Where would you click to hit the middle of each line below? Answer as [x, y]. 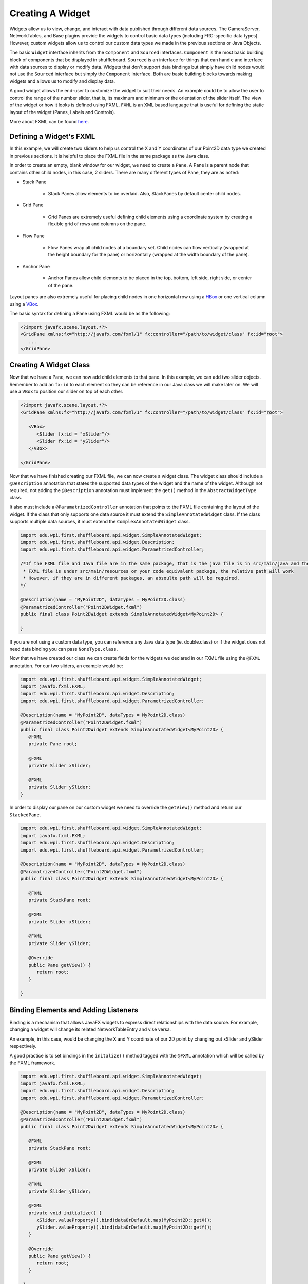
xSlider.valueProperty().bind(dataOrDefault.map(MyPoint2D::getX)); [125, 1220]
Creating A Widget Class [50, 365]
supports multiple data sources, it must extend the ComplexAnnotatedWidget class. [100, 521]
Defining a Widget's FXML [52, 136]
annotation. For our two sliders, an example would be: [66, 666]
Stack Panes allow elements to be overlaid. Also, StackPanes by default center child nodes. [145, 194]
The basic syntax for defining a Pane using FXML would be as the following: [90, 313]
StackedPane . [25, 815]
